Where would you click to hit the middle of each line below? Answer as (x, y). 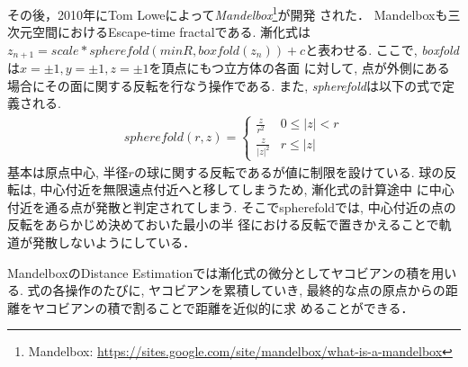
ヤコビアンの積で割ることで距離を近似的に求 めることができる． (223, 307)
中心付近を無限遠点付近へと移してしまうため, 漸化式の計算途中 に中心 (247, 189)
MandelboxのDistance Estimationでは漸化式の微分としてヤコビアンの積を (220, 272)
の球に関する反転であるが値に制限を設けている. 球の (289, 171)
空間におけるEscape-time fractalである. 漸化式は (171, 32)
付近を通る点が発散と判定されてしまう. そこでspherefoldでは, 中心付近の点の (232, 206)
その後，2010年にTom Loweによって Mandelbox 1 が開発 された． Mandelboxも (228, 13)
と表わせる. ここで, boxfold (382, 49)
